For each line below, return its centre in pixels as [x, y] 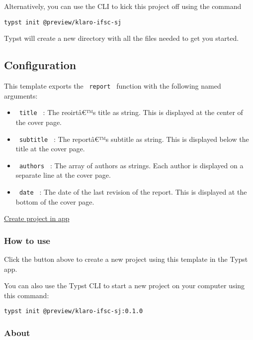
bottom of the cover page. [55, 201]
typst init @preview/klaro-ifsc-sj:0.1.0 [74, 311]
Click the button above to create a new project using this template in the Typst [126, 259]
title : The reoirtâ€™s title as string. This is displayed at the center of [131, 112]
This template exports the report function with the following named [113, 86]
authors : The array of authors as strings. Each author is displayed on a [131, 165]
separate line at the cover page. [63, 175]
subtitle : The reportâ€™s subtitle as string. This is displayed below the [134, 139]
